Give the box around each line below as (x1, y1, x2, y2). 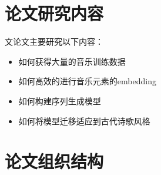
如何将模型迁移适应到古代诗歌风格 (18, 114, 150, 127)
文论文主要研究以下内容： (5, 35, 103, 48)
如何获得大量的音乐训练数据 (18, 55, 126, 67)
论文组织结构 (5, 149, 104, 173)
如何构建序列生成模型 (18, 94, 101, 107)
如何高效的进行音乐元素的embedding (18, 75, 156, 87)
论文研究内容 (5, 1, 104, 25)
